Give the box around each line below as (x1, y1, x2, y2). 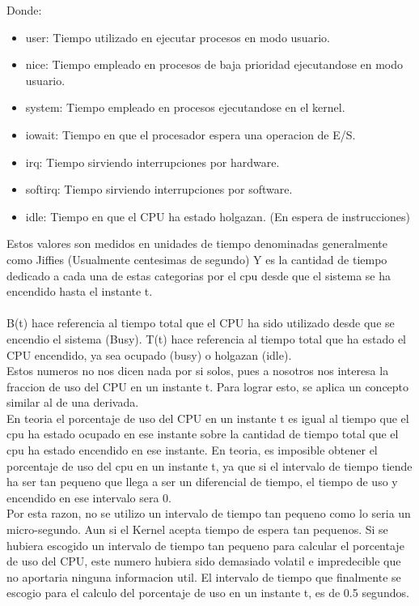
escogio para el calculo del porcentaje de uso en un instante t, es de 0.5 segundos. (6, 584, 409, 601)
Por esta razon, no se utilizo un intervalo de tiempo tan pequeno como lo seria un (6, 505, 411, 522)
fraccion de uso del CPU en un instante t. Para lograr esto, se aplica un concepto (6, 378, 409, 395)
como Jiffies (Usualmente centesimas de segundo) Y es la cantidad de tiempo (6, 250, 387, 267)
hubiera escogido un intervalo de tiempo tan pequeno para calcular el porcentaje (6, 536, 404, 553)
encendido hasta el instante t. (6, 283, 153, 300)
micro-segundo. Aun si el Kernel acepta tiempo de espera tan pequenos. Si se (6, 521, 388, 538)
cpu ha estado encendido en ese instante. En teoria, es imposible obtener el (6, 442, 378, 459)
